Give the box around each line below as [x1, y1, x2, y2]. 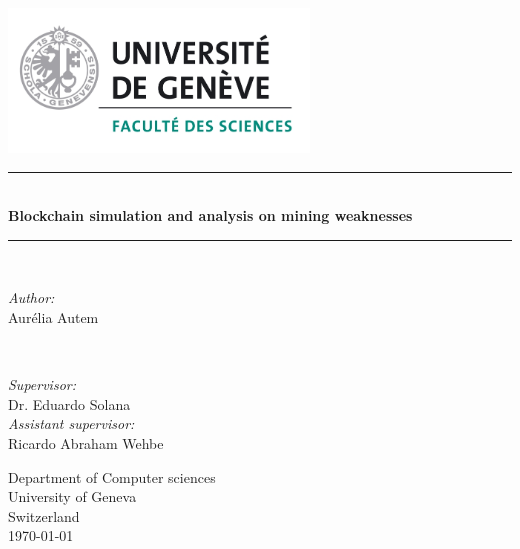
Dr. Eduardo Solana [8, 393, 131, 414]
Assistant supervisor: [8, 413, 135, 434]
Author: [8, 287, 55, 308]
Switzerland [8, 505, 80, 526]
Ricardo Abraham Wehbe [8, 432, 164, 453]
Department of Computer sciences [8, 466, 216, 487]
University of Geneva [8, 486, 137, 507]
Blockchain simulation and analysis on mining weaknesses [8, 205, 413, 226]
